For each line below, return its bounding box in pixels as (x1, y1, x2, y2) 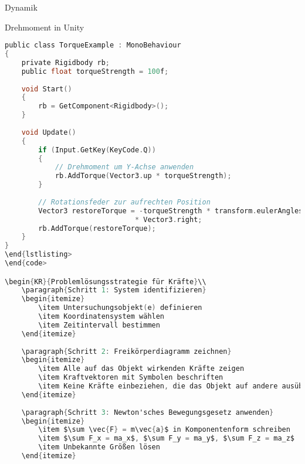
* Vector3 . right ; (134, 215, 202, 224)
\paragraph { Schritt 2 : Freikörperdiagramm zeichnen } (21, 347, 232, 356)
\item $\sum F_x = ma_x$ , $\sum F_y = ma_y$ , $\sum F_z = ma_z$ (38, 434, 295, 443)
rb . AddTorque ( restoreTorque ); (38, 224, 156, 233)
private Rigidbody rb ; (21, 58, 110, 67)
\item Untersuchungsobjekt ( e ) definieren (38, 303, 202, 312)
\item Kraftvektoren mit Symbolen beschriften (38, 373, 223, 382)
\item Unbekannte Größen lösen (38, 443, 160, 452)
